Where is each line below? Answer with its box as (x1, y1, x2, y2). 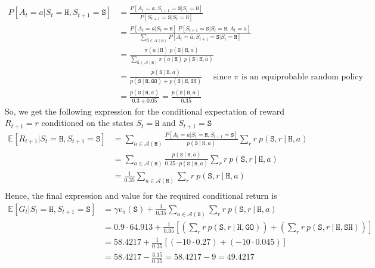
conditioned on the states (41, 116, 134, 129)
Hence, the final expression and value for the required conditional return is (5, 189, 277, 202)
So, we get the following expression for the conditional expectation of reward (5, 104, 284, 117)
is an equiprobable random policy (241, 72, 363, 81)
